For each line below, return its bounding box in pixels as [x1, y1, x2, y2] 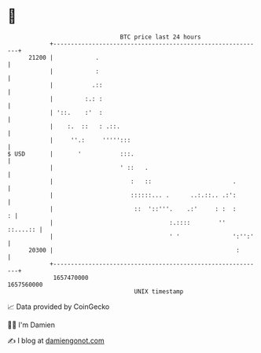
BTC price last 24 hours [119, 33, 201, 41]
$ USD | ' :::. [7, 149, 134, 158]
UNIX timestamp [134, 287, 184, 296]
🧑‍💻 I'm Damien [7, 320, 56, 329]
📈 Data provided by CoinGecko [7, 302, 110, 311]
